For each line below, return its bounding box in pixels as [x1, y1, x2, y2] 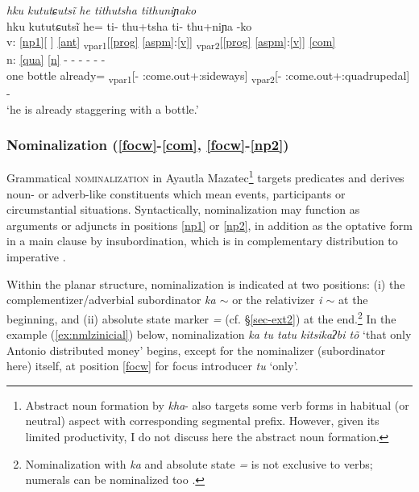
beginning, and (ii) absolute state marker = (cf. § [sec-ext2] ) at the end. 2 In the [6, 307, 396, 327]
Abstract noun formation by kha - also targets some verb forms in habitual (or [25, 396, 409, 413]
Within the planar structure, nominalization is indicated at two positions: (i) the [6, 275, 405, 292]
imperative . [6, 248, 66, 265]
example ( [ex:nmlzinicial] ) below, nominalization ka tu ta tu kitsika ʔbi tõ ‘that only [6, 326, 412, 343]
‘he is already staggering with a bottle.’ [6, 100, 199, 117]
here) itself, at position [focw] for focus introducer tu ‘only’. [6, 357, 299, 374]
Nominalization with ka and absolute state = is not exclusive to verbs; [25, 455, 373, 472]
